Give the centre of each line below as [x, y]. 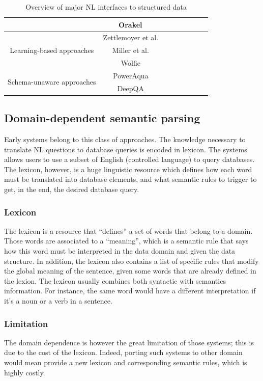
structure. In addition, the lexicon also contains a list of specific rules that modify [131, 261]
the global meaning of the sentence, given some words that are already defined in [130, 271]
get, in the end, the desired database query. [72, 189]
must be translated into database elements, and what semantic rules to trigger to [130, 179]
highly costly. [25, 372]
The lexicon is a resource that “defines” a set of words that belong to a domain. [128, 230]
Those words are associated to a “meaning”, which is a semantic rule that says [126, 241]
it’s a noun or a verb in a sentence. [58, 301]
